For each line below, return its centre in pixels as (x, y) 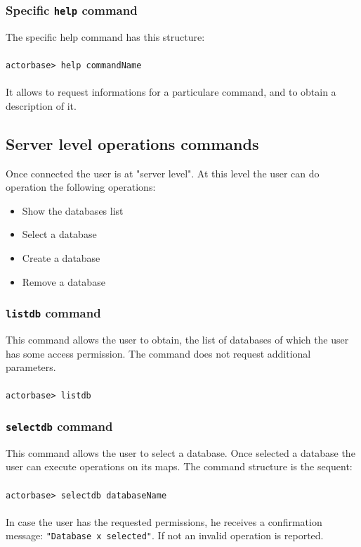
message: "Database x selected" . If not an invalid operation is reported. (165, 535)
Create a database (61, 257)
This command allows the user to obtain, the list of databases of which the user (177, 339)
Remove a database (64, 281)
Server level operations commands (132, 143)
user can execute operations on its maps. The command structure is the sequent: (179, 466)
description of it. (41, 105)
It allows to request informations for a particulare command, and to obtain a (171, 92)
